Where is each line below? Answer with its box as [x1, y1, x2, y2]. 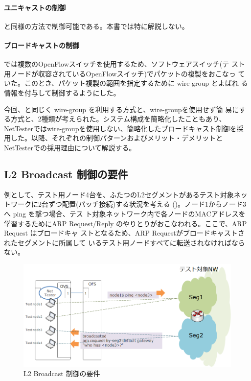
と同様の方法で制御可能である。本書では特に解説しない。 [4, 21, 189, 31]
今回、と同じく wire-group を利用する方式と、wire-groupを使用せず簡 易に [4, 104, 239, 114]
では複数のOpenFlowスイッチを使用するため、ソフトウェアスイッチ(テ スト [4, 59, 245, 69]
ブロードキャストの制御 [4, 40, 79, 50]
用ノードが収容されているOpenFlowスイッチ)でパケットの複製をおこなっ [4, 68, 236, 78]
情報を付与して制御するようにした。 [4, 87, 120, 97]
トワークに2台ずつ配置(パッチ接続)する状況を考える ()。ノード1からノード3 [4, 199, 247, 209]
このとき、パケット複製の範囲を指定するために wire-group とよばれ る [24, 78, 248, 88]
